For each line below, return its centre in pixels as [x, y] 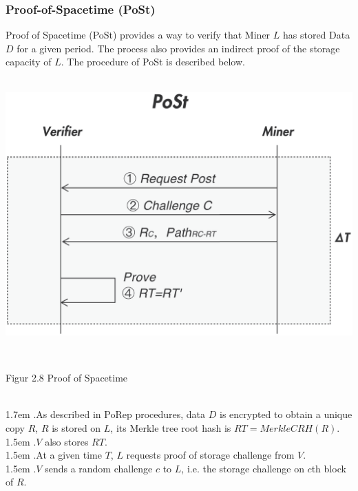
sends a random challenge [99, 468]
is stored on [76, 427]
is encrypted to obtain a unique [286, 414]
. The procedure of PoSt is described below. [153, 62]
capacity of [29, 62]
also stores [67, 441]
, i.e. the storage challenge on [243, 468]
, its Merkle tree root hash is [171, 427]
